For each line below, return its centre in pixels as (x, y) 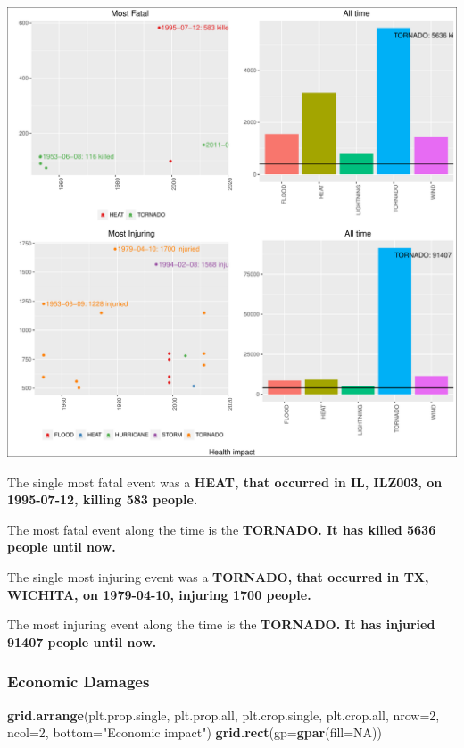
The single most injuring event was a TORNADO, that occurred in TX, (218, 576)
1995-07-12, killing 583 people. (103, 499)
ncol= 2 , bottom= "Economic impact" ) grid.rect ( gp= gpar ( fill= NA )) (195, 732)
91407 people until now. (82, 641)
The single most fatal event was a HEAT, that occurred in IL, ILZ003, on (225, 482)
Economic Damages (79, 682)
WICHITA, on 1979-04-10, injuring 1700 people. (159, 594)
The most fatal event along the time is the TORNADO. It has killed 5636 (222, 529)
